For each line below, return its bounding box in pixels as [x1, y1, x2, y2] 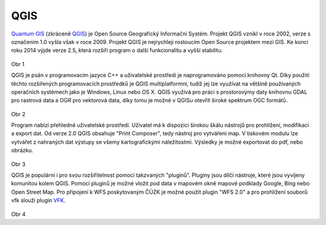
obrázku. [11, 147, 33, 154]
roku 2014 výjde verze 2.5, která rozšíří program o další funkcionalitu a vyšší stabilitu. [11, 47, 223, 54]
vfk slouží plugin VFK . [11, 197, 66, 204]
